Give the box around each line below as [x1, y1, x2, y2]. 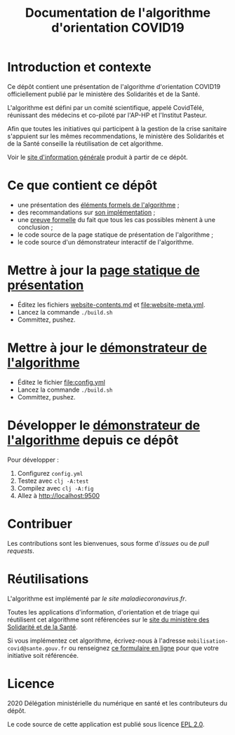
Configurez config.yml [17, 469, 83, 477]
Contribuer [7, 516, 72, 532]
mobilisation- [187, 638, 229, 645]
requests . [7, 547, 35, 555]
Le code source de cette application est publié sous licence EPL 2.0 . [7, 720, 205, 728]
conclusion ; [17, 223, 53, 231]
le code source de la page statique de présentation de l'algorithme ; [17, 230, 214, 239]
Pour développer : [7, 455, 60, 464]
